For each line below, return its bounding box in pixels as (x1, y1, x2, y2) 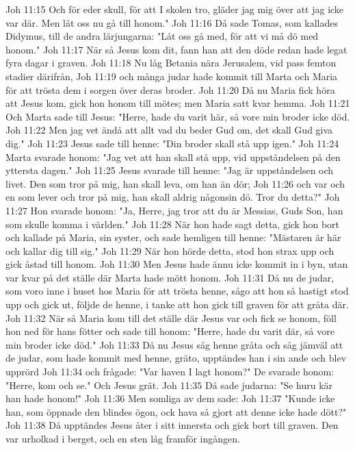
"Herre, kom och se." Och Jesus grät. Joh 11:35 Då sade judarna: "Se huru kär (5, 377, 333, 392)
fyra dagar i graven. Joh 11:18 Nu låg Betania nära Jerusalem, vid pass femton (5, 55, 337, 70)
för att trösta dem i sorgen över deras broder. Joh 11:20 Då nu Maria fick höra (5, 82, 335, 97)
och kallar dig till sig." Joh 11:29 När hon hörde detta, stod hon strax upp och (5, 243, 334, 258)
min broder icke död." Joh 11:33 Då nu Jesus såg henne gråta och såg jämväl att (5, 337, 343, 351)
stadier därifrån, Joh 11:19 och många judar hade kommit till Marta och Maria (5, 68, 338, 83)
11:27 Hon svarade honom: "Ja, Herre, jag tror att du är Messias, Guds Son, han (5, 203, 343, 217)
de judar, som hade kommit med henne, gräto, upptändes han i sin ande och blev (5, 351, 347, 365)
